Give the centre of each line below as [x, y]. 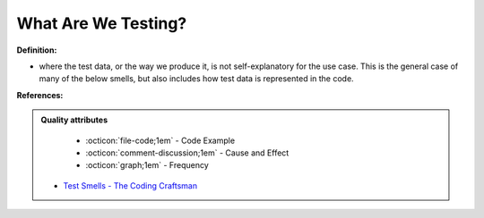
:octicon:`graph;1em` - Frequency [147, 165]
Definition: [37, 50]
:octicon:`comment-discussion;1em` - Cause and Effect [187, 153]
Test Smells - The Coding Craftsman [130, 185]
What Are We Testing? [102, 23]
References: [40, 95]
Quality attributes [74, 120]
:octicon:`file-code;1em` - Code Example [160, 140]
